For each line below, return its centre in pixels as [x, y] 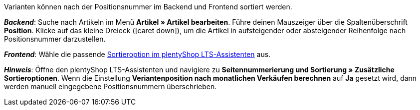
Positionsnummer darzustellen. [55, 39]
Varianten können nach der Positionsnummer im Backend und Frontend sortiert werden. [148, 7]
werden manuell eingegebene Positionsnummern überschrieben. [110, 86]
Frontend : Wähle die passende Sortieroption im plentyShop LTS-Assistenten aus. [137, 54]
